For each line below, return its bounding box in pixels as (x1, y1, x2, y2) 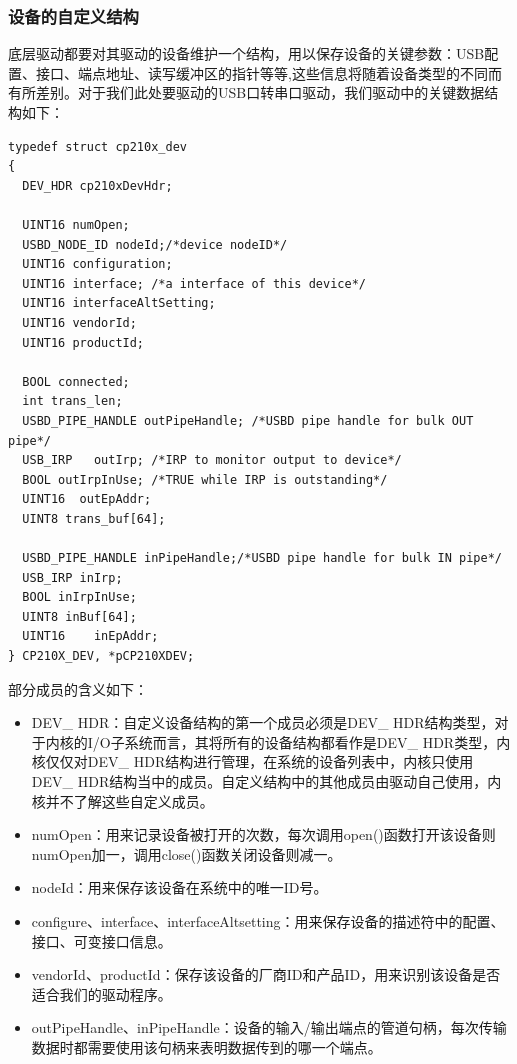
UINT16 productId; (22, 335, 145, 350)
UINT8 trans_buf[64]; (22, 511, 166, 526)
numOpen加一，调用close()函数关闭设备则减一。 (31, 843, 342, 864)
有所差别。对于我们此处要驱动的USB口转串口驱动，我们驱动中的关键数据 (8, 82, 485, 103)
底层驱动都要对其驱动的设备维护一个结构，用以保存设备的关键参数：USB (8, 43, 485, 64)
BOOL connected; (22, 374, 130, 389)
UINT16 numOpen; (22, 217, 130, 232)
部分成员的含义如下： (8, 678, 148, 699)
